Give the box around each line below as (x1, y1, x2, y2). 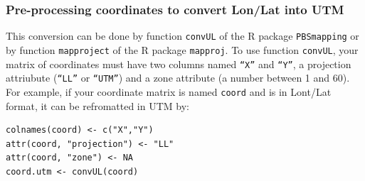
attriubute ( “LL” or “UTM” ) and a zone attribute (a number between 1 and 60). (6, 70, 350, 85)
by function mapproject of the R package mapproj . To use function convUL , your (6, 42, 359, 57)
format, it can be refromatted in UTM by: (6, 98, 189, 113)
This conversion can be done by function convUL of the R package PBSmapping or (6, 28, 359, 43)
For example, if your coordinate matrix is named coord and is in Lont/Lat (6, 84, 332, 99)
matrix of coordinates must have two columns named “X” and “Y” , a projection (6, 56, 351, 71)
